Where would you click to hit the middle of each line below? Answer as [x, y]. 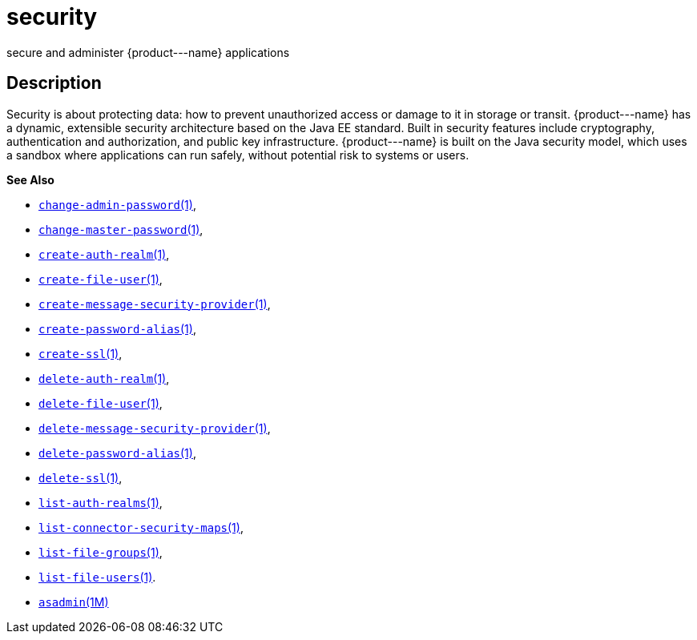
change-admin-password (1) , [117, 204]
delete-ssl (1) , [81, 477]
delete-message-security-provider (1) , [155, 428]
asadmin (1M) [74, 602]
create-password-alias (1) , [117, 328]
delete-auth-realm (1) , [104, 378]
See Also [30, 179]
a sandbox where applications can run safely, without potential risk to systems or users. [238, 155]
